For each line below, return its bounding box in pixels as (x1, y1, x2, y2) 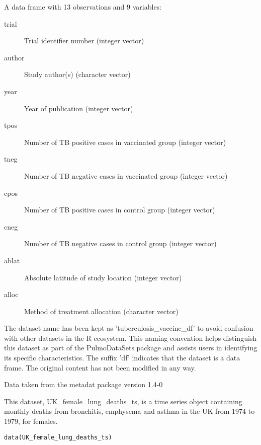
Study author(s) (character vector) (24, 69, 131, 80)
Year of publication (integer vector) (24, 103, 133, 113)
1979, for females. (4, 416, 58, 426)
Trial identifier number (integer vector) (24, 35, 144, 46)
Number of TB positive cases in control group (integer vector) (24, 204, 215, 215)
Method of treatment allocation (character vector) (24, 306, 179, 316)
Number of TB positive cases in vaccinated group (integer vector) (24, 136, 226, 147)
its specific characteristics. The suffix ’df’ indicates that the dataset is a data (4, 352, 240, 363)
